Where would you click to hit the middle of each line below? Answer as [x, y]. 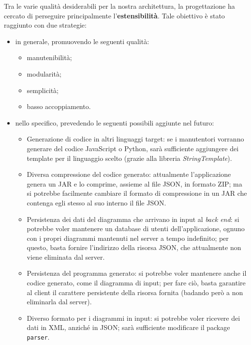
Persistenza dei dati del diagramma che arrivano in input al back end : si [133, 219]
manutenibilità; [49, 57]
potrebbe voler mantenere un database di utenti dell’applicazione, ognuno [136, 228]
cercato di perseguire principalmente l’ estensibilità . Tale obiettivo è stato [114, 15]
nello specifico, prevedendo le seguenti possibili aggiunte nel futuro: [115, 122]
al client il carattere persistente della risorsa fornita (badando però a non [135, 292]
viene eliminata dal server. [66, 257]
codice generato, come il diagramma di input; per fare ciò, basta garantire [136, 283]
